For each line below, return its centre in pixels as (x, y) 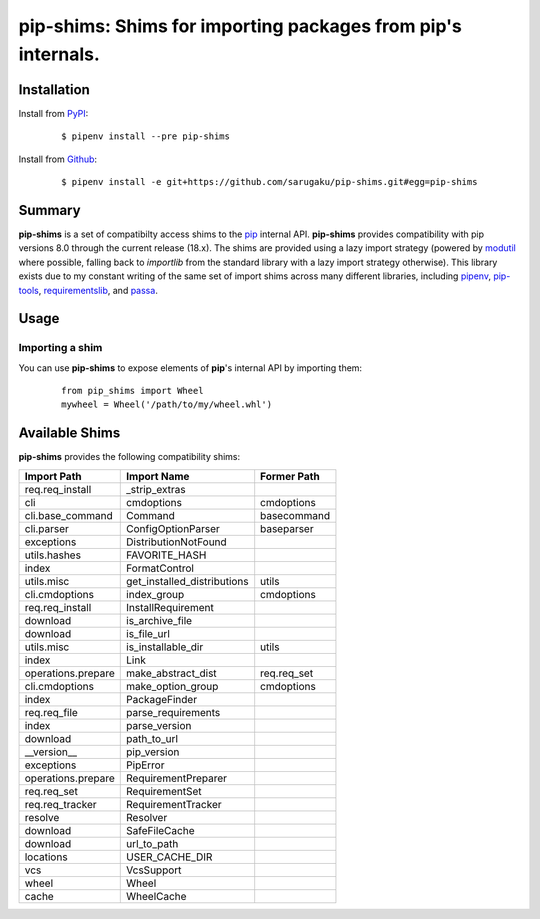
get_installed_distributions (187, 581)
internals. (59, 54)
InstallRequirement (170, 607)
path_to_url (152, 738)
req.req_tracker (60, 804)
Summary (49, 210)
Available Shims (69, 433)
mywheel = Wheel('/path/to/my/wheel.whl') (167, 404)
